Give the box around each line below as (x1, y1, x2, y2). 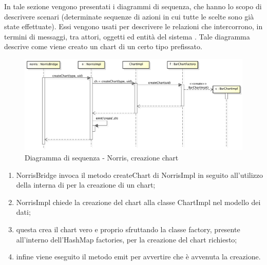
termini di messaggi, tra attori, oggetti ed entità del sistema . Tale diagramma (4, 31, 250, 42)
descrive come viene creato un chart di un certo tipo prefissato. (4, 41, 202, 52)
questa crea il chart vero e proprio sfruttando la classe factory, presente (16, 223, 240, 234)
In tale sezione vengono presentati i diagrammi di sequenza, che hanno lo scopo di (4, 1, 262, 11)
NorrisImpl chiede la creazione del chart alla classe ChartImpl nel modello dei (16, 196, 261, 207)
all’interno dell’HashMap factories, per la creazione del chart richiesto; (16, 234, 237, 244)
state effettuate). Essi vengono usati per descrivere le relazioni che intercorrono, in (4, 21, 263, 32)
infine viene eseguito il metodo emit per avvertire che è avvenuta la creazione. (16, 251, 261, 262)
